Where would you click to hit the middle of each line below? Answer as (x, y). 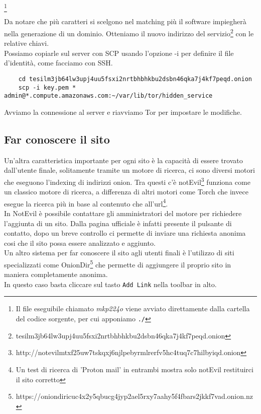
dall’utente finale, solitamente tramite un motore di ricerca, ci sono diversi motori (129, 170)
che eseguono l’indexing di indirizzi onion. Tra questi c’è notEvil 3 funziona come (127, 181)
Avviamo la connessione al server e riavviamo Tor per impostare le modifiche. (123, 112)
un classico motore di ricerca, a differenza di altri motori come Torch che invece (126, 192)
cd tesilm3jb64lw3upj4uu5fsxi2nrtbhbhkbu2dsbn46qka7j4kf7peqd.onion (135, 79)
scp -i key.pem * (47, 87)
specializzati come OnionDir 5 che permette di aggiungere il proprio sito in (118, 263)
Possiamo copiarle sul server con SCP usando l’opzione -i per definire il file (119, 53)
